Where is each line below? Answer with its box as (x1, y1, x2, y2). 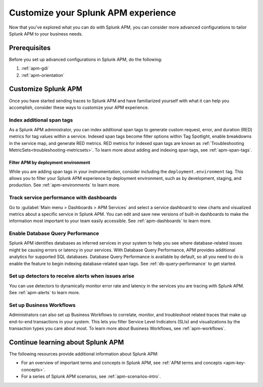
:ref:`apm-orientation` (21, 72, 65, 78)
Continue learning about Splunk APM (9, 338, 124, 346)
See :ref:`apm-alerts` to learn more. (9, 290, 80, 296)
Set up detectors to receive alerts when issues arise (9, 273, 134, 280)
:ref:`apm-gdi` (21, 66, 50, 71)
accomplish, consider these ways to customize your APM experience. (9, 105, 149, 110)
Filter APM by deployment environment (9, 159, 90, 165)
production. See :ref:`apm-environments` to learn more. (9, 182, 120, 188)
